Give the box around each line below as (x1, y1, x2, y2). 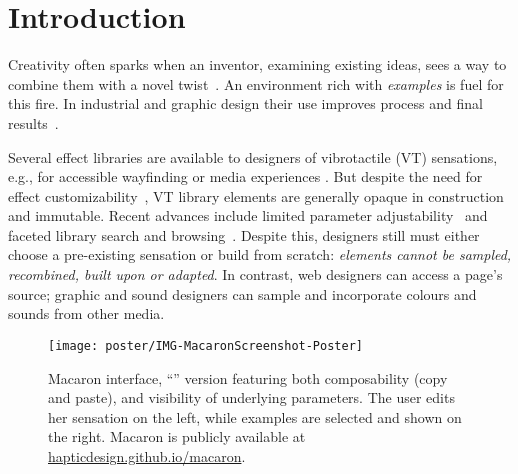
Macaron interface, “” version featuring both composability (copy (48, 367, 448, 388)
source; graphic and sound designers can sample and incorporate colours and (8, 283, 477, 304)
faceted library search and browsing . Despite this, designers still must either (8, 224, 480, 245)
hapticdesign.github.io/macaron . (48, 445, 246, 466)
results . (8, 112, 59, 133)
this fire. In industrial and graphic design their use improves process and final (8, 93, 483, 114)
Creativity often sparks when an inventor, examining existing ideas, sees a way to (8, 54, 507, 75)
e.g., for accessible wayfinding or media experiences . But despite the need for (8, 166, 483, 187)
